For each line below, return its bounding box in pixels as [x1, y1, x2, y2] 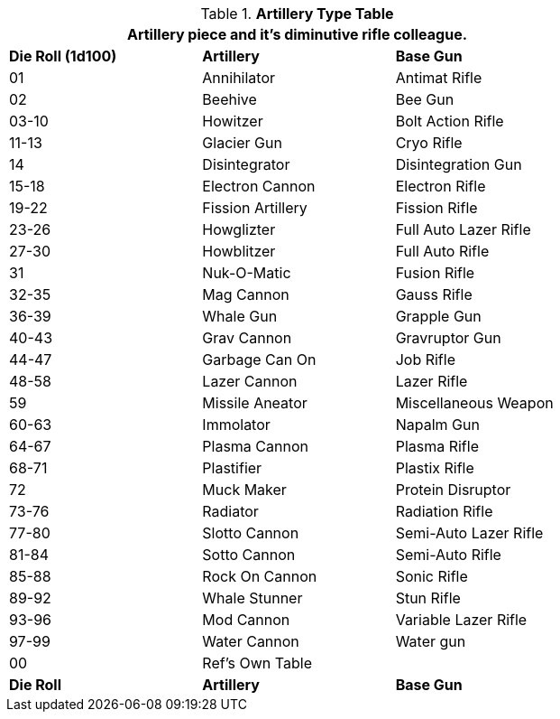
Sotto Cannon [202, 546, 296, 564]
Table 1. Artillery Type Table [200, 5, 394, 23]
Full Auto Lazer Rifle [395, 220, 531, 238]
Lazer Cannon [202, 372, 298, 390]
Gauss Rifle [395, 285, 473, 303]
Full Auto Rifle [395, 242, 490, 260]
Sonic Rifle [395, 567, 468, 585]
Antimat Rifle [395, 69, 482, 87]
